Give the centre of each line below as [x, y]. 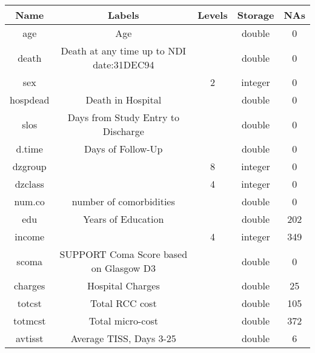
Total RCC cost [123, 303]
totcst [29, 303]
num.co [29, 201]
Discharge [123, 131]
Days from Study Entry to [123, 117]
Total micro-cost [123, 321]
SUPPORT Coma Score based [124, 254]
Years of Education [124, 219]
